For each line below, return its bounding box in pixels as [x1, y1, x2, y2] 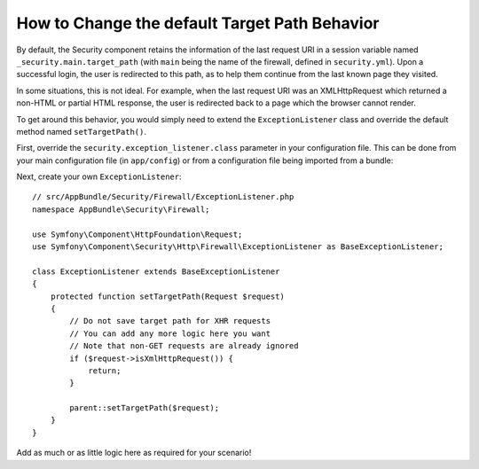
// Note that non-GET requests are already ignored [69, 341, 299, 351]
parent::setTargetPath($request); [69, 403, 220, 413]
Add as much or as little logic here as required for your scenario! [16, 448, 252, 458]
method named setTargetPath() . [16, 126, 146, 137]
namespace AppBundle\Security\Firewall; [32, 204, 210, 215]
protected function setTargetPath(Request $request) [50, 291, 286, 301]
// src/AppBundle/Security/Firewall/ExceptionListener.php [32, 192, 294, 202]
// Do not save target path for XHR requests [69, 316, 271, 326]
